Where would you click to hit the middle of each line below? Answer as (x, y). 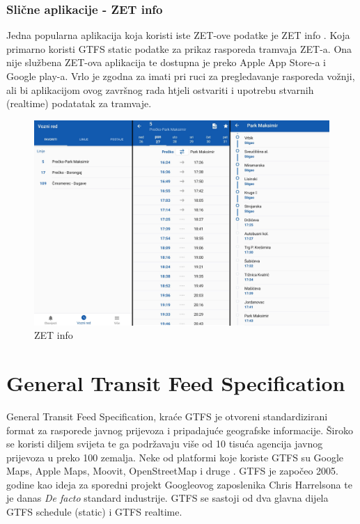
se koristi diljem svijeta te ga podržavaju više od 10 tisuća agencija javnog (165, 444)
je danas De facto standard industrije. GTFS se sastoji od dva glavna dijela (167, 498)
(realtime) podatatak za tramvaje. (79, 103)
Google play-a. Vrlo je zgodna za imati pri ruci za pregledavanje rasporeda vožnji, (181, 76)
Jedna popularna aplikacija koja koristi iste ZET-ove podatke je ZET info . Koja (178, 35)
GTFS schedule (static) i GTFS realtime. (94, 512)
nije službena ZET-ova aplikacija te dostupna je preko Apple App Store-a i (166, 62)
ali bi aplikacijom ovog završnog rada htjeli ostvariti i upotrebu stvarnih (160, 89)
